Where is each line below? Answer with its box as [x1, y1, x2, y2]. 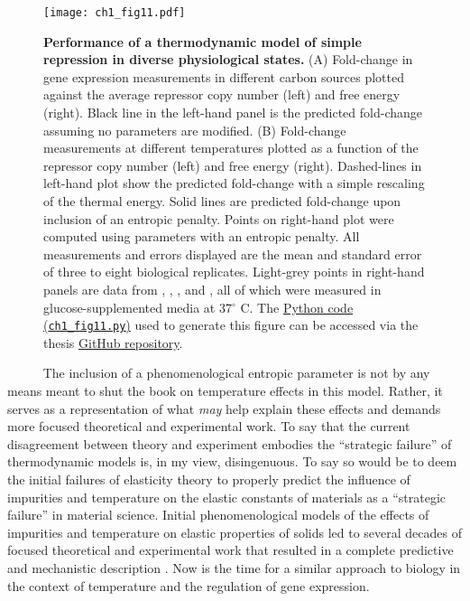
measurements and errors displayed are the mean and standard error [43, 244, 422, 263]
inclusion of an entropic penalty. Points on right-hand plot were [43, 209, 394, 228]
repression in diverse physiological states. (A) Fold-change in [43, 50, 413, 69]
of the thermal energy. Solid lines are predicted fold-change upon [43, 192, 401, 210]
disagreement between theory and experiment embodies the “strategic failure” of [7, 434, 452, 453]
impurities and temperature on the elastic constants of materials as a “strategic [7, 487, 447, 506]
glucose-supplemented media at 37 [43, 297, 232, 316]
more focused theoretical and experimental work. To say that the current [7, 417, 410, 436]
